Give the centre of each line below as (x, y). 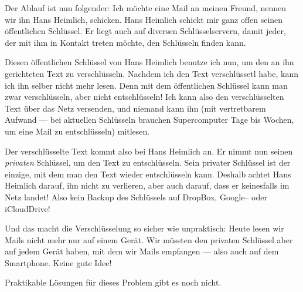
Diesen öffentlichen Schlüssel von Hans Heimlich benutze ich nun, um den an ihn (149, 62)
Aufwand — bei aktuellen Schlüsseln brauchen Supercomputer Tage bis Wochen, (149, 120)
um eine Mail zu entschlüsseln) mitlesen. (77, 131)
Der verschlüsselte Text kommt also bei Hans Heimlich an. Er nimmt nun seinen (149, 151)
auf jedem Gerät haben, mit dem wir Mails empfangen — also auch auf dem (142, 251)
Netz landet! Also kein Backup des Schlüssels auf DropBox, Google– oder (136, 197)
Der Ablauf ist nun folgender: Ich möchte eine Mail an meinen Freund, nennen (146, 8)
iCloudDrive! (28, 208)
